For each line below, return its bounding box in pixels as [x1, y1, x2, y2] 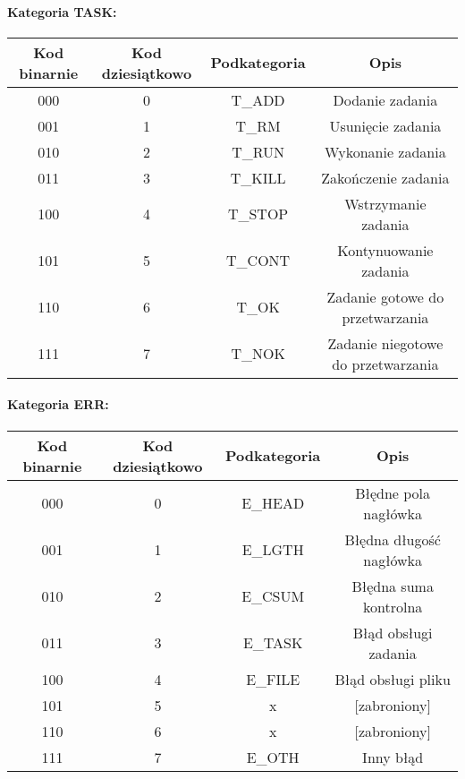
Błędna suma [351, 575, 434, 596]
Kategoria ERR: [7, 395, 109, 414]
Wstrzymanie [344, 193, 427, 214]
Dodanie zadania [333, 89, 438, 110]
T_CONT [226, 250, 291, 271]
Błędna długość [344, 528, 441, 550]
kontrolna [363, 595, 423, 617]
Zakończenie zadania [321, 167, 450, 188]
